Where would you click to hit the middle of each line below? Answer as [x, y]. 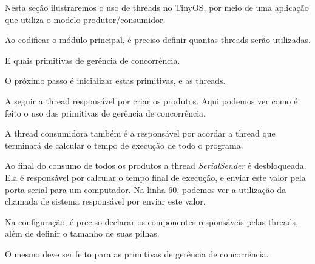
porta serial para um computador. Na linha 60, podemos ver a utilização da [146, 189]
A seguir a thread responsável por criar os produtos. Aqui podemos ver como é [151, 100]
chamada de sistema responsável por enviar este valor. [105, 201]
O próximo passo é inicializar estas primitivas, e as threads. [115, 80]
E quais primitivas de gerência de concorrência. [93, 60]
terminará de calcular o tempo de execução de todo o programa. [124, 145]
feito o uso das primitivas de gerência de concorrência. [105, 113]
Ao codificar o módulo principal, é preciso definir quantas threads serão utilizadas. [158, 40]
